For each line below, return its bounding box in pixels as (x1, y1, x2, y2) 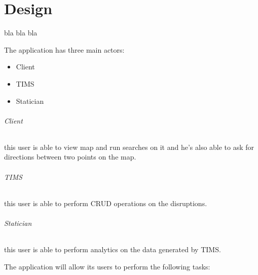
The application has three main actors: (4, 44, 125, 55)
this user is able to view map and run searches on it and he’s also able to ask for (4, 141, 254, 152)
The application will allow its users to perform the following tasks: (4, 261, 210, 271)
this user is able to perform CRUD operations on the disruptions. (4, 198, 207, 208)
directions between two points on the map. (4, 151, 136, 162)
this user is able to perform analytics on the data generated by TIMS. (4, 244, 221, 255)
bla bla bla (4, 27, 38, 38)
